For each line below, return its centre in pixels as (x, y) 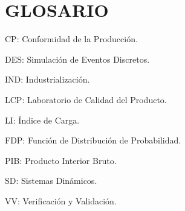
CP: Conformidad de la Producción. (71, 39)
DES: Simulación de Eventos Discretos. (77, 59)
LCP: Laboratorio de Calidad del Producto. (86, 99)
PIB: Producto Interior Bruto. (61, 160)
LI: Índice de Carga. (42, 120)
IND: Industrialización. (47, 79)
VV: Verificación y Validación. (61, 200)
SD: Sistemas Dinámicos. (51, 181)
